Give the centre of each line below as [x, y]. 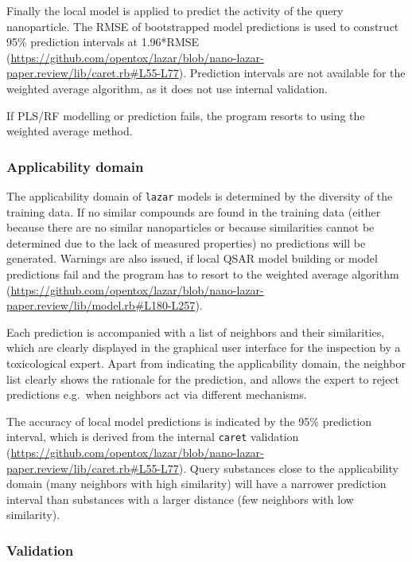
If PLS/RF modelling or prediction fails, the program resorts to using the [186, 115]
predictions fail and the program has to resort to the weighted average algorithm [203, 274]
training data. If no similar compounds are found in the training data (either [194, 211]
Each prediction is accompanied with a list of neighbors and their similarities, [196, 332]
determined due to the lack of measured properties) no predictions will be [186, 242]
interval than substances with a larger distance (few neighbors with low [180, 499]
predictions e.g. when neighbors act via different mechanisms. [157, 394]
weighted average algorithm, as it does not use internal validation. [167, 88]
